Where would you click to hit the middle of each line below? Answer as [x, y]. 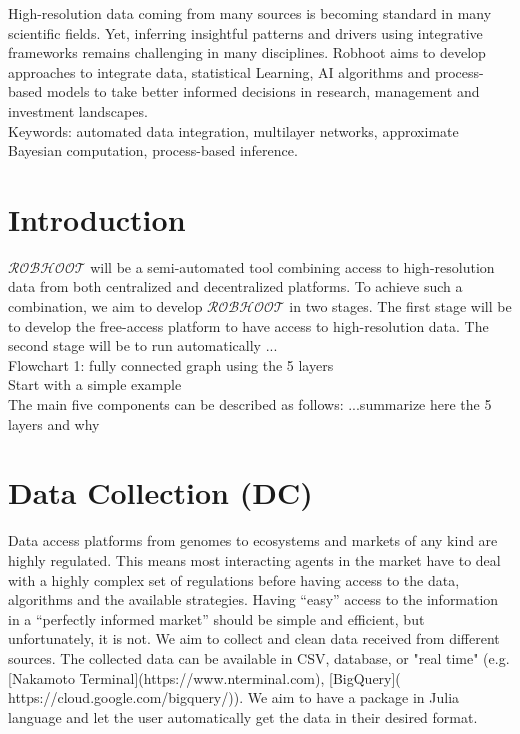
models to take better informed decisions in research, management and [263, 91]
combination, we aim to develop [105, 306]
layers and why [54, 423]
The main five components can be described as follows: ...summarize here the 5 [250, 404]
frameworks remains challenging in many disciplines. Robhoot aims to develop [247, 52]
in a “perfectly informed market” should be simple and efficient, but [216, 618]
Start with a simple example [95, 384]
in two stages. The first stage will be [400, 306]
